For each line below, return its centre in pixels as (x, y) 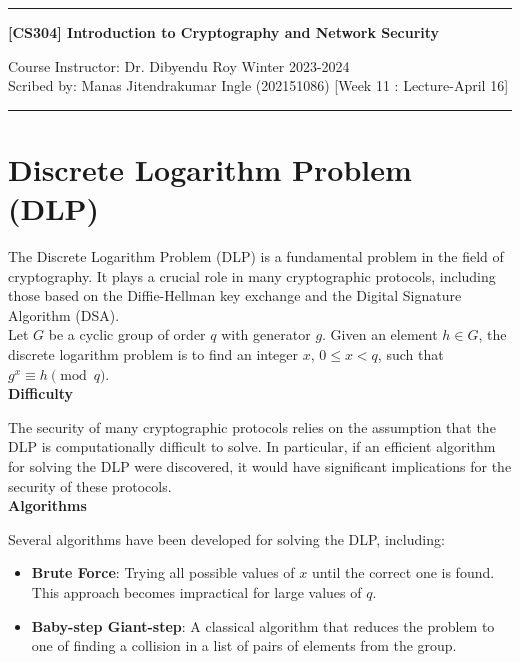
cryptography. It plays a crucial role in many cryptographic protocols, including (252, 275)
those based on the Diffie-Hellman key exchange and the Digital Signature (235, 295)
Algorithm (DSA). (64, 314)
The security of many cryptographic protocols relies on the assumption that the (252, 426)
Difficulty (41, 393)
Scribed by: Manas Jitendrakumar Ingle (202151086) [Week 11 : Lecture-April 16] (258, 85)
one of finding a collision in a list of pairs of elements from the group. (244, 645)
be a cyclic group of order (127, 334)
